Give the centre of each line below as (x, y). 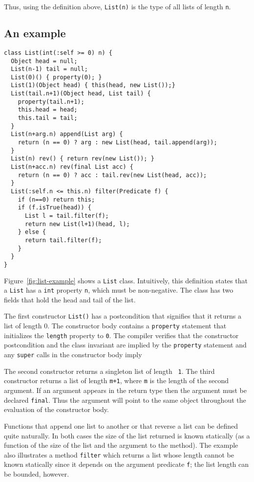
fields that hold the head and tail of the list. (70, 299)
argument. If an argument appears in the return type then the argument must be (126, 390)
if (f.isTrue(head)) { (54, 208)
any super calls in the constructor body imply (73, 355)
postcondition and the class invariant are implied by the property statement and (125, 345)
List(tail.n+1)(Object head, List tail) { (81, 94)
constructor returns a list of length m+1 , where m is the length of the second (116, 380)
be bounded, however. (37, 474)
